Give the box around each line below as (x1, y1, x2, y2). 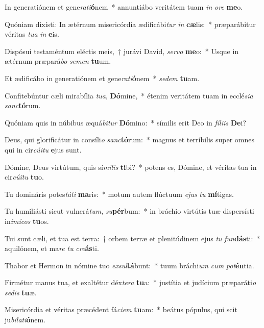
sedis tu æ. (5, 287, 37, 297)
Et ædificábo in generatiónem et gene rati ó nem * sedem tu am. (5, 72, 200, 83)
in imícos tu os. (5, 215, 49, 226)
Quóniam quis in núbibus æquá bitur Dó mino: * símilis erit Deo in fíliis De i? (5, 117, 246, 128)
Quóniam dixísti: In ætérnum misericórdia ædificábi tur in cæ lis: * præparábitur (5, 18, 256, 29)
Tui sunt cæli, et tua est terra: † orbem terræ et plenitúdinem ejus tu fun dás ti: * (5, 233, 260, 243)
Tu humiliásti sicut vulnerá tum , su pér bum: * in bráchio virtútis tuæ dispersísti (5, 206, 254, 216)
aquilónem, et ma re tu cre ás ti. (5, 243, 99, 254)
